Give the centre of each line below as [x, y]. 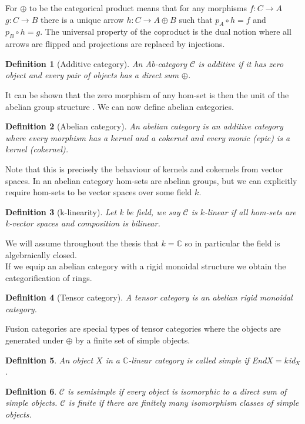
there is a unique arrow [82, 19]
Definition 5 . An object [49, 360]
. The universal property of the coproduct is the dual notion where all [166, 31]
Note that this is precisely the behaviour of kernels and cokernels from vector [144, 168]
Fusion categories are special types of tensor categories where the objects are [143, 328]
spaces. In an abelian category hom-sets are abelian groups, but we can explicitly [151, 180]
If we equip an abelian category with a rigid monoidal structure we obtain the [146, 266]
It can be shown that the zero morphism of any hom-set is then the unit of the [147, 94]
